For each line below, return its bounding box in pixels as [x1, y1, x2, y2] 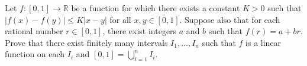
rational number [5, 25, 63, 37]
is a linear [245, 36, 282, 48]
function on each [5, 48, 65, 60]
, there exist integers [102, 25, 177, 37]
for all [109, 13, 131, 25]
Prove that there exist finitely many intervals [5, 36, 168, 48]
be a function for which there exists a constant [71, 2, 240, 14]
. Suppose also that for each [179, 13, 280, 25]
